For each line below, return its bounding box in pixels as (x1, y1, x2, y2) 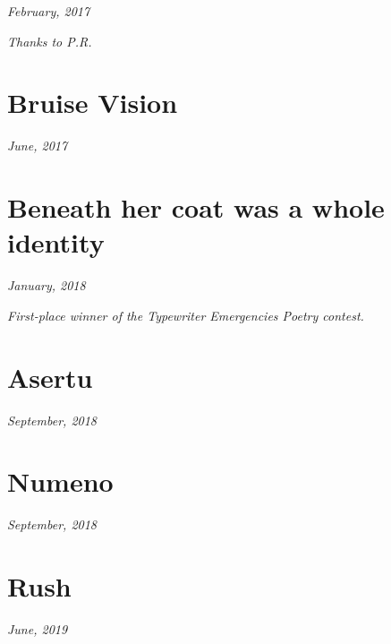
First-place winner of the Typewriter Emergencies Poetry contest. (7, 305, 364, 324)
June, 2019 (7, 619, 68, 638)
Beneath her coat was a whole (7, 189, 385, 226)
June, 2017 (7, 136, 68, 155)
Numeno (7, 463, 114, 500)
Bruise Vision (7, 84, 178, 121)
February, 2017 (7, 2, 90, 20)
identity (7, 224, 105, 261)
